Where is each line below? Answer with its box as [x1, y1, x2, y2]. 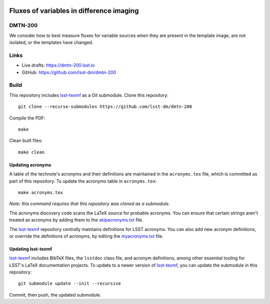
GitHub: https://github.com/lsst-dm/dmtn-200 [21, 69, 116, 75]
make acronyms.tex [18, 189, 63, 195]
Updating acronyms [9, 161, 51, 167]
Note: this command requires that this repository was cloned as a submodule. [9, 200, 170, 207]
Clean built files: [9, 137, 42, 143]
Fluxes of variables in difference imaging [9, 6, 139, 15]
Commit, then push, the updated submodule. [9, 291, 101, 297]
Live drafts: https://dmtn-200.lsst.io [21, 62, 95, 68]
